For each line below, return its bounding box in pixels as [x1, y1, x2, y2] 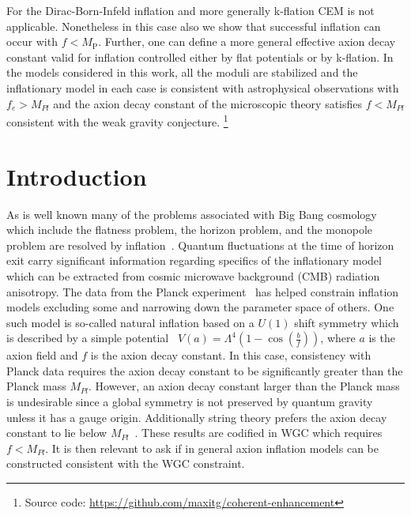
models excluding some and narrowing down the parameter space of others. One [6, 299, 394, 315]
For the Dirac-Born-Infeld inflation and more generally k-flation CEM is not [6, 2, 375, 18]
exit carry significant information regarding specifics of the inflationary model [6, 252, 382, 269]
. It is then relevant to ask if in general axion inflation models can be [45, 439, 379, 456]
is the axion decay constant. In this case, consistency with [90, 347, 371, 363]
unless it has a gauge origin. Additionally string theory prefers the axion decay [6, 409, 387, 425]
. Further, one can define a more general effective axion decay [98, 33, 396, 50]
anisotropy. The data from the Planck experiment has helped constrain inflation [6, 283, 399, 299]
